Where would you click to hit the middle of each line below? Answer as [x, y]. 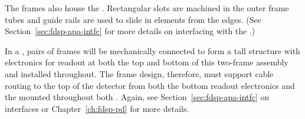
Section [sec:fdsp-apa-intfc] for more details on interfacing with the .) [130, 31]
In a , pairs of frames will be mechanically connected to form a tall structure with [152, 50]
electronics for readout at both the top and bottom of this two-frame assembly [147, 62]
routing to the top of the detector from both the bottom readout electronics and [150, 85]
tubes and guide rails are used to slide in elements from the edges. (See [133, 19]
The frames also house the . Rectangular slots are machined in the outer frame [147, 8]
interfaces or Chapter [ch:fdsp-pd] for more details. [97, 108]
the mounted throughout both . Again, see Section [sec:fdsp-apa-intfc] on [137, 97]
